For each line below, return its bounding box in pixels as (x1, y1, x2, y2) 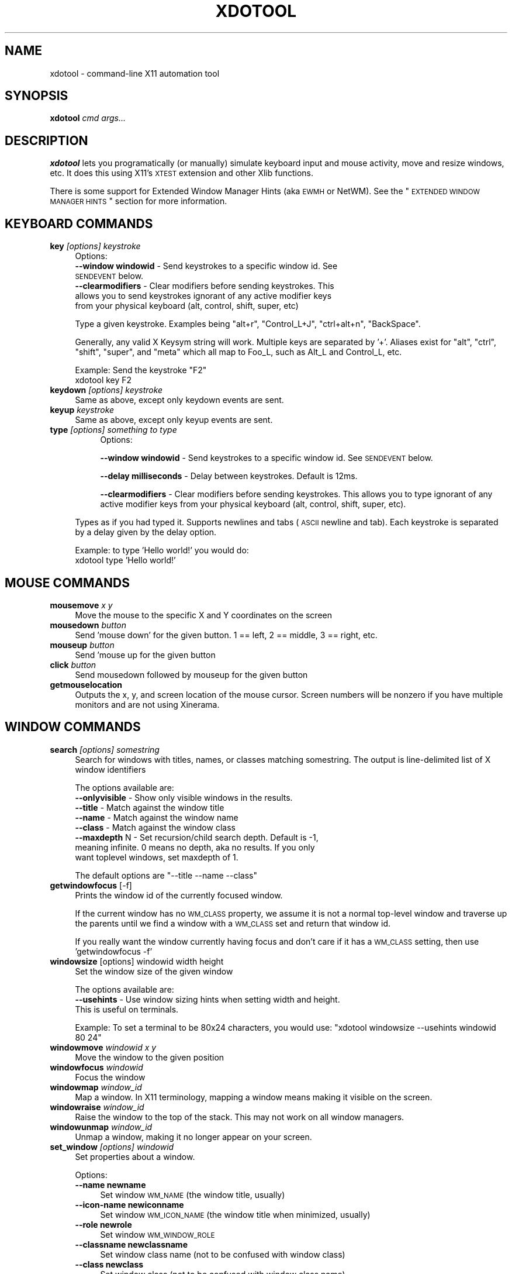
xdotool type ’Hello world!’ (75, 555, 176, 566)
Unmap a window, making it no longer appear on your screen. (75, 1131, 312, 1142)
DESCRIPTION (5, 133, 88, 148)
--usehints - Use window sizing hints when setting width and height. (75, 994, 340, 1004)
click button (50, 659, 96, 670)
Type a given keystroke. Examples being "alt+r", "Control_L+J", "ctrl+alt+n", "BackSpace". (75, 319, 421, 329)
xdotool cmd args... (50, 113, 126, 123)
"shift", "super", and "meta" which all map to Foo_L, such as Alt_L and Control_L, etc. (75, 347, 402, 357)
